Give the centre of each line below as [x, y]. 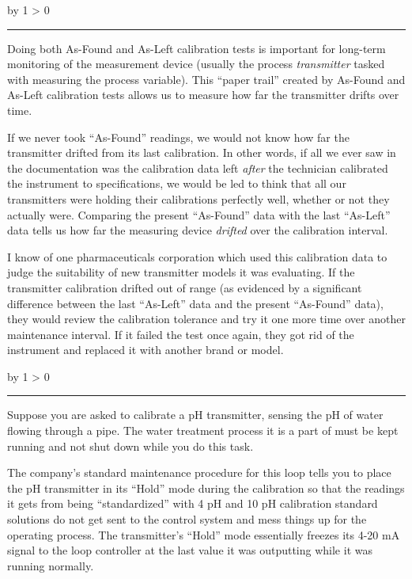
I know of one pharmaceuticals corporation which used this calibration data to [197, 256]
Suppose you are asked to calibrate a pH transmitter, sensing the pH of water [195, 415]
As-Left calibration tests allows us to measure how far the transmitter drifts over [203, 95]
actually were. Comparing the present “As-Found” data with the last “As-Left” [199, 214]
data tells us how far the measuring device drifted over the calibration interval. [198, 230]
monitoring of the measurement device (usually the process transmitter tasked [196, 64]
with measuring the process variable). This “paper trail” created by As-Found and [206, 79]
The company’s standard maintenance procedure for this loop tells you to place [199, 472]
